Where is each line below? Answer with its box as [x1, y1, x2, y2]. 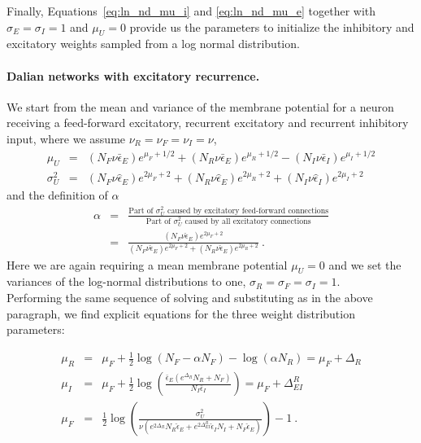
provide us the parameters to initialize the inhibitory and [129, 18, 414, 35]
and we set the [328, 256, 401, 273]
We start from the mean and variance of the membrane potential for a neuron [7, 98, 394, 115]
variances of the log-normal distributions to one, [7, 273, 246, 290]
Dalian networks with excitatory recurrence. [7, 67, 260, 84]
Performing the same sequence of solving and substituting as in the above [7, 288, 373, 305]
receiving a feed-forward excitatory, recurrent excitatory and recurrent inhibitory [7, 114, 409, 131]
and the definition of [7, 186, 108, 204]
